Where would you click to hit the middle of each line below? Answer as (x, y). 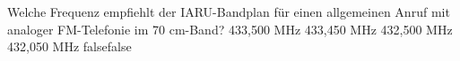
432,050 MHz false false (69, 46)
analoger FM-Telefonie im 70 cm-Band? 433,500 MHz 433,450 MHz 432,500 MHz (230, 29)
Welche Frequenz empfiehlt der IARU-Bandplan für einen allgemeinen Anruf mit (229, 11)
